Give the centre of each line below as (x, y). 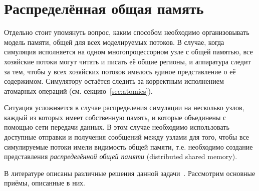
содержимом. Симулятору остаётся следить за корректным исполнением (114, 81)
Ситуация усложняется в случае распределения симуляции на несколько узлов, (124, 107)
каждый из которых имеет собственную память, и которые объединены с (115, 117)
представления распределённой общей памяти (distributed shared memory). (121, 156)
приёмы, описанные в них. (45, 183)
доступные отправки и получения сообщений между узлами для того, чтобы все (127, 137)
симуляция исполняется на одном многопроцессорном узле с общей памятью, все (128, 52)
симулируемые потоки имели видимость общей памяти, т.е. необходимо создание (128, 146)
